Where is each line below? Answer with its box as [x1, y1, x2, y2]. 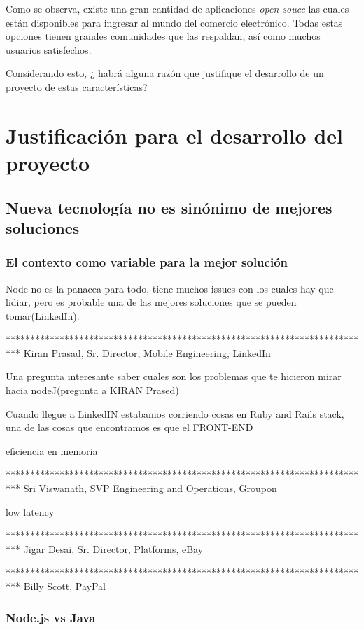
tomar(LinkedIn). [6, 308, 80, 323]
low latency [6, 504, 55, 519]
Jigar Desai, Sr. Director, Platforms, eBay [23, 541, 204, 556]
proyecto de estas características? [6, 79, 148, 94]
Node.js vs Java [6, 608, 96, 626]
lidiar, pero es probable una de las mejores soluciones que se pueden [6, 295, 297, 309]
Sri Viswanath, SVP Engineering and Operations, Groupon [23, 481, 277, 496]
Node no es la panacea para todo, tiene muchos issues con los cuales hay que [6, 281, 334, 295]
